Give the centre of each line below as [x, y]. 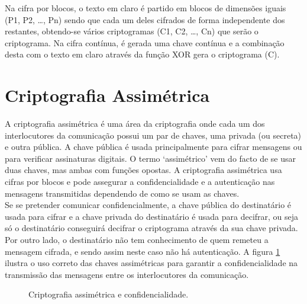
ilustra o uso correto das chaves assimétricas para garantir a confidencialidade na [151, 263]
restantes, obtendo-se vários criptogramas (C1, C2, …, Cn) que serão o [132, 31]
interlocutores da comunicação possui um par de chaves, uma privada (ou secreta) [153, 135]
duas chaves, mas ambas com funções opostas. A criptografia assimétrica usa [143, 170]
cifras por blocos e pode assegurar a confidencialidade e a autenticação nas [140, 182]
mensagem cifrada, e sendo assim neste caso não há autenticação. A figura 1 [143, 251]
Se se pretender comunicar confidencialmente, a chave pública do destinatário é [148, 205]
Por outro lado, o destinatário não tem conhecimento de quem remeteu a [137, 240]
